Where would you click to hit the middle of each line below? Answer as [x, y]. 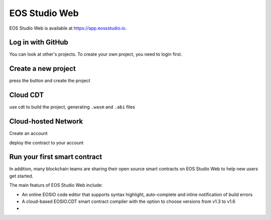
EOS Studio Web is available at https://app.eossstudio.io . [68, 28]
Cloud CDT [27, 95]
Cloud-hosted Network [46, 121]
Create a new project [43, 69]
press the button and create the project [50, 81]
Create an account [28, 134]
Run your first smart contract [56, 157]
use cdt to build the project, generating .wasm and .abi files [72, 107]
